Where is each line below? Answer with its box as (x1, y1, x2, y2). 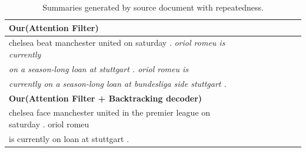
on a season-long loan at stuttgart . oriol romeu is (9, 62, 189, 75)
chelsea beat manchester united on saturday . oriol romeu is (9, 36, 225, 49)
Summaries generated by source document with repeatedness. (42, 1, 264, 13)
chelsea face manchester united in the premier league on (9, 106, 211, 119)
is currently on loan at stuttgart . (9, 132, 129, 144)
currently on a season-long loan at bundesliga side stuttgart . (9, 77, 227, 89)
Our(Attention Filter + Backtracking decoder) (9, 92, 202, 104)
